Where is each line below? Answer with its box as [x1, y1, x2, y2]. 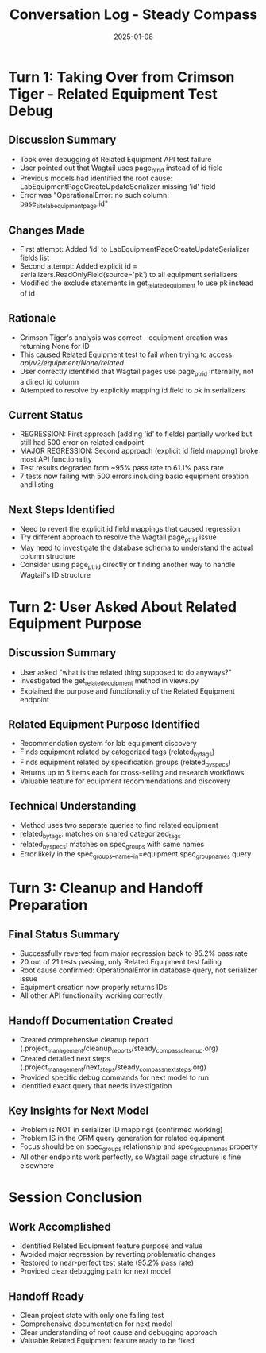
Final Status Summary [8, 927, 121, 941]
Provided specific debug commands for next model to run [19, 1073, 209, 1082]
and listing [19, 480, 54, 489]
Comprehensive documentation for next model [19, 1319, 173, 1328]
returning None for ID [19, 341, 90, 350]
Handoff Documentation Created [8, 1014, 174, 1027]
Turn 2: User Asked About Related [8, 597, 237, 616]
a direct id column [19, 377, 79, 386]
